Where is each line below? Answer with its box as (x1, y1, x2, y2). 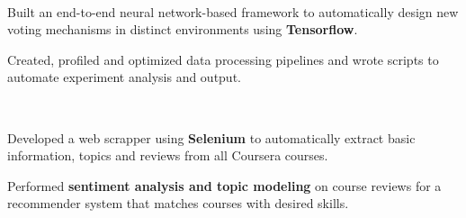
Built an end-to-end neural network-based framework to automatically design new (7, 2, 459, 21)
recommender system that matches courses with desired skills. (7, 194, 349, 213)
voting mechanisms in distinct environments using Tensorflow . (7, 20, 358, 39)
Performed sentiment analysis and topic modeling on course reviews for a (7, 176, 442, 195)
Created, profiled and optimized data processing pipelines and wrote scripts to (7, 50, 439, 68)
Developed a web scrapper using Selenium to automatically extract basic (7, 128, 416, 147)
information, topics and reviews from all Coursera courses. (7, 146, 328, 165)
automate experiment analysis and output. (7, 68, 241, 86)
